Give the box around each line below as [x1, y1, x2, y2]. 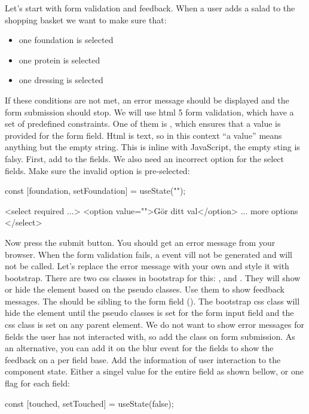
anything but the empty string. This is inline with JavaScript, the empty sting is [5, 141, 300, 153]
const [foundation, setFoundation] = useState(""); [5, 184, 186, 197]
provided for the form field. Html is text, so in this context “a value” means [5, 129, 282, 141]
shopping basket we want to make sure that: [5, 13, 167, 26]
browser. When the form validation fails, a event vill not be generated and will [5, 248, 292, 260]
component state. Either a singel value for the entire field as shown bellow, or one [5, 365, 304, 378]
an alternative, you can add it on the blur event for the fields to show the [5, 342, 274, 354]
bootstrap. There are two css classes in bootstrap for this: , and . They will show [5, 271, 301, 284]
